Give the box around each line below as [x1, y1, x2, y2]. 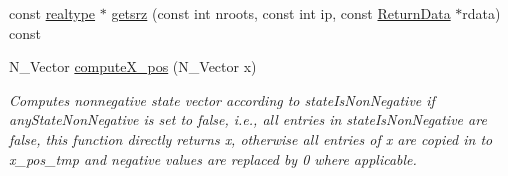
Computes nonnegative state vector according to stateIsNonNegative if [9, 89, 435, 110]
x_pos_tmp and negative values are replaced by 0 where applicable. [9, 148, 417, 169]
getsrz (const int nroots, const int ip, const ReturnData [111, 3, 451, 23]
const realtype [9, 3, 96, 23]
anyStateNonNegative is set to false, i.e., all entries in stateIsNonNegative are [9, 109, 487, 130]
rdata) [462, 3, 501, 23]
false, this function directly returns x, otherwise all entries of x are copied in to [9, 128, 493, 149]
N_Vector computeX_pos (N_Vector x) [9, 56, 257, 77]
